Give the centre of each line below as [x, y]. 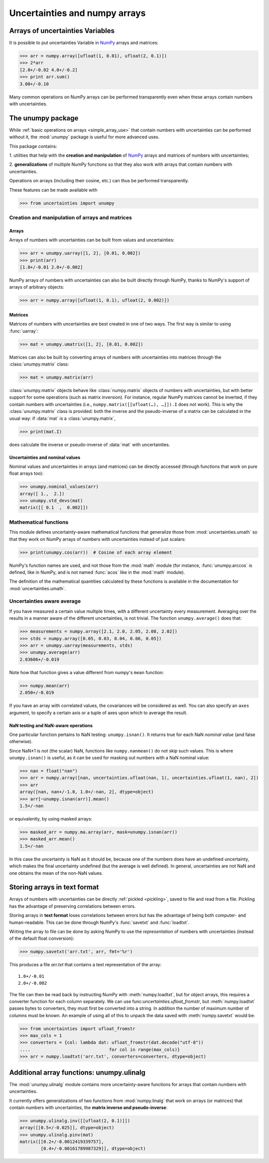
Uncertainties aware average [45, 601]
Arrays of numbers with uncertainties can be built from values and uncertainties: [92, 240]
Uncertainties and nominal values [45, 457]
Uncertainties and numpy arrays [77, 13]
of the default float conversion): [42, 938]
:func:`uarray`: [24, 331]
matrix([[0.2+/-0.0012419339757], [62, 1142]
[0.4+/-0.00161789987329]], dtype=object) [93, 1149]
